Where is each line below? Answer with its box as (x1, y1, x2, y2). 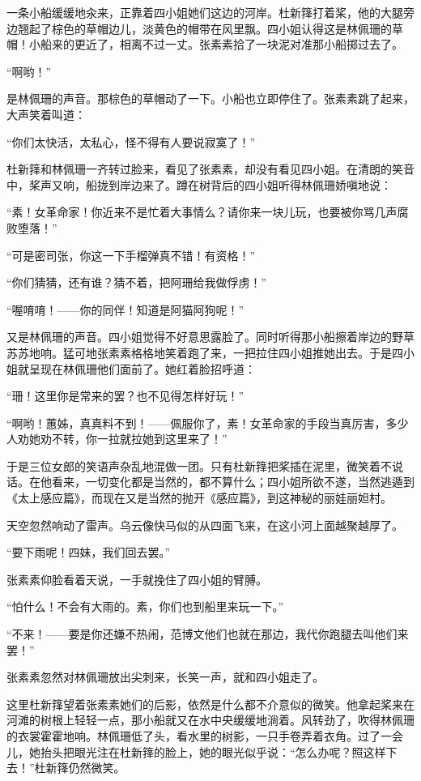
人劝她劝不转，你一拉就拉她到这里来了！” (6, 430, 228, 447)
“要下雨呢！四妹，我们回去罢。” (6, 544, 171, 561)
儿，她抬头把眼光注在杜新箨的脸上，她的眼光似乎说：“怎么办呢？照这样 (6, 743, 386, 760)
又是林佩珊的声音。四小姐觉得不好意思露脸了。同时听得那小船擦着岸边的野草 (6, 328, 415, 345)
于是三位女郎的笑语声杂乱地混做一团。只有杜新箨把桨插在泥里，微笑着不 (6, 457, 392, 474)
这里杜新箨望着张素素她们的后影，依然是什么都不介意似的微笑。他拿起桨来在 (6, 695, 415, 712)
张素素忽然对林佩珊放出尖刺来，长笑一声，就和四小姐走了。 (6, 668, 324, 685)
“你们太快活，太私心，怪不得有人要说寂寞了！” (6, 133, 256, 150)
